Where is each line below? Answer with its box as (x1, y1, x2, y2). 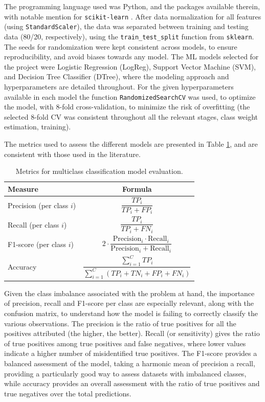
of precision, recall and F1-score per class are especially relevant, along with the (4, 298, 254, 308)
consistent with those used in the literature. (4, 148, 141, 159)
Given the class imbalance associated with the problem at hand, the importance (4, 287, 255, 298)
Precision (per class (8, 200, 69, 211)
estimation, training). (4, 121, 71, 132)
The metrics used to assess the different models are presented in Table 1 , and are (4, 138, 258, 149)
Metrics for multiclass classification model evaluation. (15, 166, 183, 176)
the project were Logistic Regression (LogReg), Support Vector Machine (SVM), (4, 61, 256, 72)
